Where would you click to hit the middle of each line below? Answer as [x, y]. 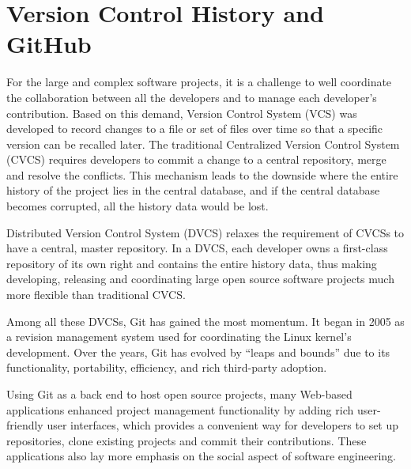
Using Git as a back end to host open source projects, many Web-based [179, 394]
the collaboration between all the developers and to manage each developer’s [192, 97]
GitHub [49, 44]
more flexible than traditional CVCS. [96, 295]
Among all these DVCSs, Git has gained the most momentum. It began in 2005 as [205, 321]
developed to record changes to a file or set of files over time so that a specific [195, 129]
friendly [25, 425]
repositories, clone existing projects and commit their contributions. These [187, 440]
